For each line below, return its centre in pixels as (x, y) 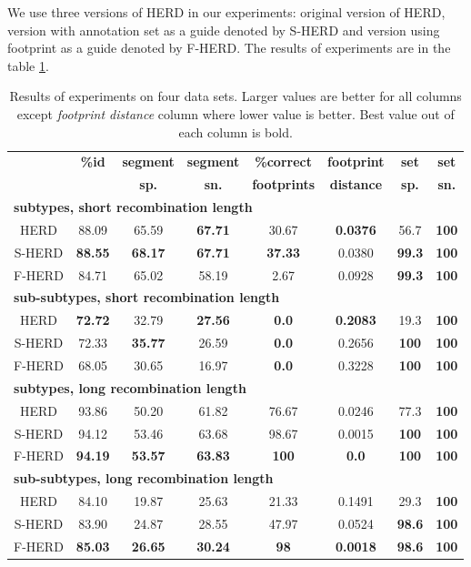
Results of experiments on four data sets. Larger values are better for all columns (235, 96)
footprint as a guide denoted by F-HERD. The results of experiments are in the (229, 48)
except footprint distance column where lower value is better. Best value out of (235, 113)
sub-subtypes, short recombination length (147, 297)
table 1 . (28, 65)
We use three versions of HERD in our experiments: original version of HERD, (226, 12)
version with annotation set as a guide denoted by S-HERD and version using (224, 30)
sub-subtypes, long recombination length (144, 478)
